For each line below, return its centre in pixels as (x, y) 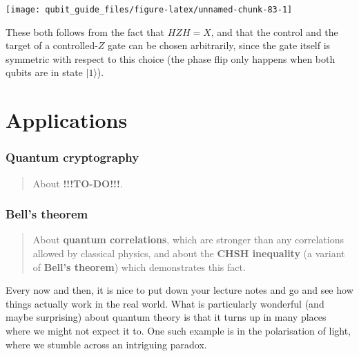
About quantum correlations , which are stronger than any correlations (188, 240)
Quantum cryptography (72, 157)
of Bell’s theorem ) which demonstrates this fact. (139, 266)
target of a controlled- (52, 45)
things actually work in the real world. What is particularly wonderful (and (165, 303)
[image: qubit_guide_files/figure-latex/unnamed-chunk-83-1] (149, 10)
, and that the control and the (274, 31)
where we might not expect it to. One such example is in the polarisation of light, (178, 330)
